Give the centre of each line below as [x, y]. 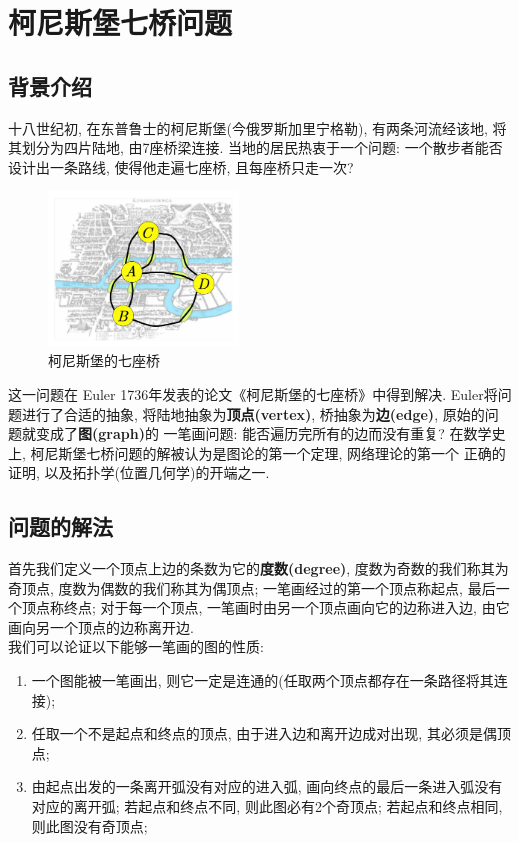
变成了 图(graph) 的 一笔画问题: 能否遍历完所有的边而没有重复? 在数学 [263, 433]
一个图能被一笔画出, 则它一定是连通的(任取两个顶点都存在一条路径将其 [262, 680]
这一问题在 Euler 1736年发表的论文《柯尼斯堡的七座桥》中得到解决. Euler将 [253, 393]
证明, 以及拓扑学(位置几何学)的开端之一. [139, 472]
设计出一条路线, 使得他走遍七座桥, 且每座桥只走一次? [181, 166]
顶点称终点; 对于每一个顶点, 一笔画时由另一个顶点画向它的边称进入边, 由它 [265, 607]
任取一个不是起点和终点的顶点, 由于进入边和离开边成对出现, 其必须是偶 [264, 733]
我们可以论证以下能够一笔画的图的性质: [136, 646]
